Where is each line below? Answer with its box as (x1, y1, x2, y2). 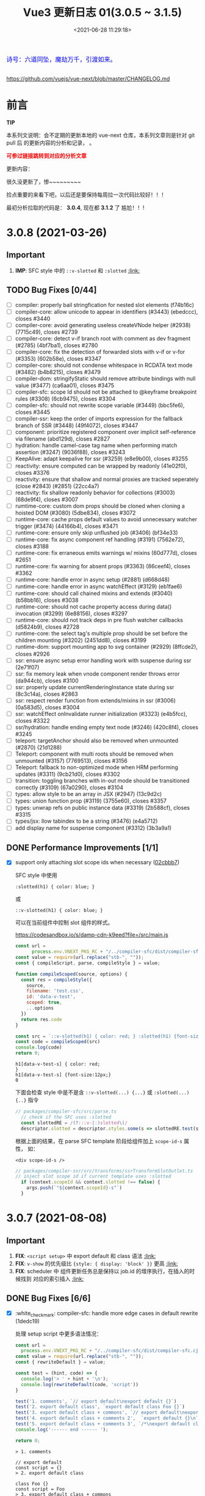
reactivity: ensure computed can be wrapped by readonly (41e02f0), (15, 462, 188, 469)
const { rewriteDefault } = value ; (15, 1359, 106, 1365)
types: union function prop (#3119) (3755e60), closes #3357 (15, 797, 167, 804)
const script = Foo (15, 1486, 65, 1492)
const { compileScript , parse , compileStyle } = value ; (15, 959, 160, 966)
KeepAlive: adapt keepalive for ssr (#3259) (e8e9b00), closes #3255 (15, 455, 189, 463)
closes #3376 (15, 469, 50, 476)
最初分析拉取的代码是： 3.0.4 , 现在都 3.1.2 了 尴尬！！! (6, 204, 145, 211)
